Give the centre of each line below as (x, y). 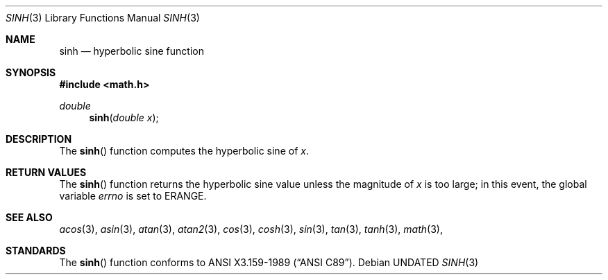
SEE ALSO (29, 217)
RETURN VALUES (46, 172)
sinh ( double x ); (124, 117)
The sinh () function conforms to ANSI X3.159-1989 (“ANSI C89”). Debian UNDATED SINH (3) (269, 262)
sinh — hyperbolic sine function (132, 51)
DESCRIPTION (39, 139)
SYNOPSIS (31, 72)
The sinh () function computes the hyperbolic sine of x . (184, 151)
